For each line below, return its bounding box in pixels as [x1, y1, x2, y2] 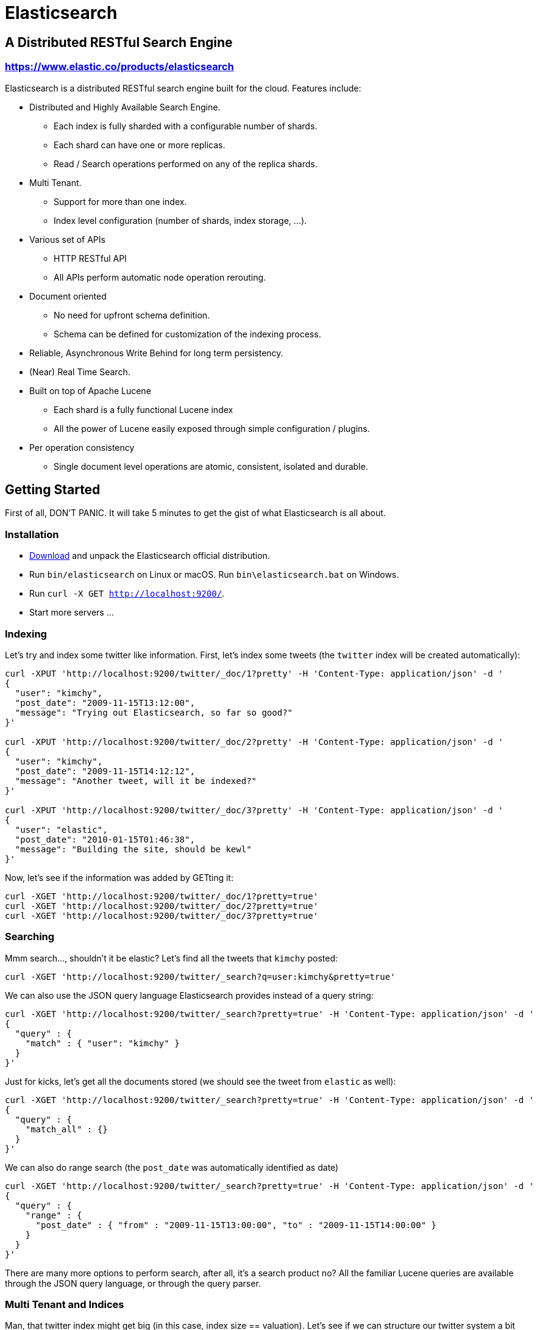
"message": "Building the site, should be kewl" [15, 844, 252, 854]
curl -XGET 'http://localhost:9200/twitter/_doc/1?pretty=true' [5, 891, 319, 901]
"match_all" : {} [25, 1124, 108, 1134]
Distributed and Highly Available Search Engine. [29, 101, 221, 112]
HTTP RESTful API [54, 253, 127, 264]
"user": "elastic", [15, 824, 108, 835]
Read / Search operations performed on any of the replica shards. [54, 158, 318, 169]
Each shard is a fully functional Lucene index [54, 404, 233, 415]
